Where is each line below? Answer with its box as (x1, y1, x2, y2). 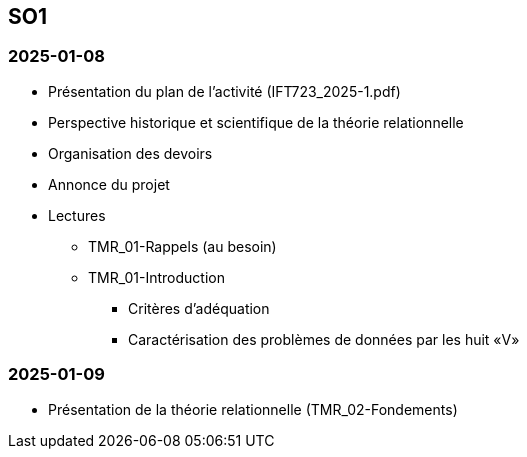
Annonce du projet (48, 175, 170, 193)
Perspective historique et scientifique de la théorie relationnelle (48, 113, 464, 131)
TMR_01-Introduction (88, 268, 225, 286)
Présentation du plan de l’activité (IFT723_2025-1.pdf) (48, 82, 401, 100)
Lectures (48, 206, 106, 224)
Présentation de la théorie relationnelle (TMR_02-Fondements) (48, 400, 458, 418)
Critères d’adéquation (128, 299, 270, 317)
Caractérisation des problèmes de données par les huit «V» (128, 330, 520, 348)
